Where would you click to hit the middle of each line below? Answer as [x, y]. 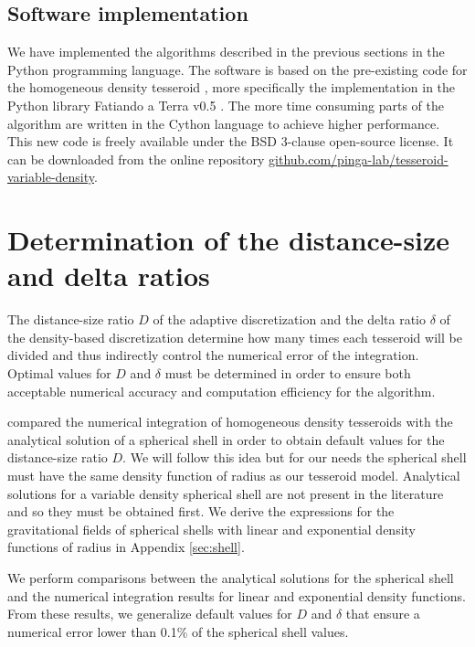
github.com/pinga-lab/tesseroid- [359, 159]
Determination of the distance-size [229, 240]
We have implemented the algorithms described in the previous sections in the [226, 52]
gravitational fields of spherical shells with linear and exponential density [211, 529]
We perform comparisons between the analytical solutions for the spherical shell [231, 577]
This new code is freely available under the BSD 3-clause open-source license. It [231, 141]
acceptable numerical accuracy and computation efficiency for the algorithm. [222, 391]
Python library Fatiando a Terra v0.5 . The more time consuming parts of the [226, 105]
